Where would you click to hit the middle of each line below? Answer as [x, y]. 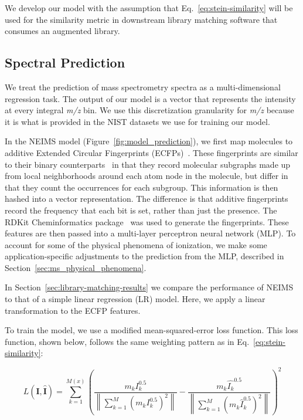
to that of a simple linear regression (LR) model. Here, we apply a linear [135, 299]
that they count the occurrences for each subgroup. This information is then [142, 187]
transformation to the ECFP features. [73, 310]
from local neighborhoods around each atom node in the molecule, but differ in [147, 176]
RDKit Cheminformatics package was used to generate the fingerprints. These [147, 221]
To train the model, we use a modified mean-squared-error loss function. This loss [151, 330]
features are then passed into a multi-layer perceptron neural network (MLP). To [150, 233]
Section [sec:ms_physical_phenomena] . [76, 267]
